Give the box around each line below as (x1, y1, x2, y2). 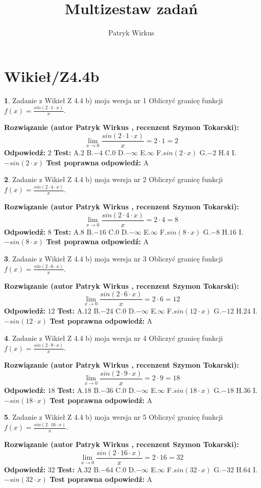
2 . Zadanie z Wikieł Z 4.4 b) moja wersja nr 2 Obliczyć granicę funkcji (4, 174, 223, 185)
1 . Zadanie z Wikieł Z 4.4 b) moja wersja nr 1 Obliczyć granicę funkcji (4, 95, 223, 105)
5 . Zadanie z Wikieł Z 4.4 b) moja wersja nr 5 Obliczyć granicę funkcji (4, 412, 223, 422)
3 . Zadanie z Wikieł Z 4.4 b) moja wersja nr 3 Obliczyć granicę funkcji (4, 253, 223, 263)
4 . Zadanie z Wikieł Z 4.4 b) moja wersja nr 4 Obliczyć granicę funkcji (4, 332, 223, 343)
